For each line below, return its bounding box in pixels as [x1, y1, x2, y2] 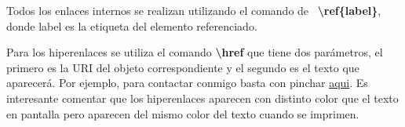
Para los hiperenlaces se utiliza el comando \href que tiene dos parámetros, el [6, 44, 383, 60]
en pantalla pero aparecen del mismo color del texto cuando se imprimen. [6, 105, 359, 122]
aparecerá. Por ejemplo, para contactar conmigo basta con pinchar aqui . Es [6, 74, 368, 91]
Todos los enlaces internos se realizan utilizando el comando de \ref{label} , [6, 2, 381, 18]
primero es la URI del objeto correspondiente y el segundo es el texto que [6, 59, 359, 75]
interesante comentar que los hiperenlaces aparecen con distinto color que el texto [6, 89, 399, 106]
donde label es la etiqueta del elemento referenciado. [6, 17, 257, 34]
